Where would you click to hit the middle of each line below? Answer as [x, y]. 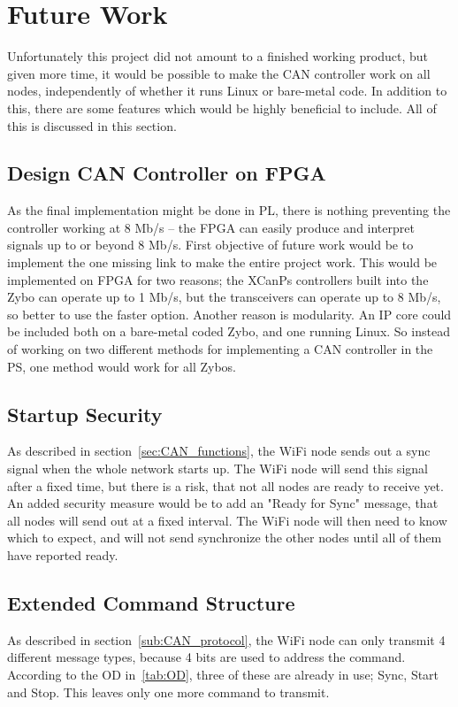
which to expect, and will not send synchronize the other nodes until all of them [225, 538]
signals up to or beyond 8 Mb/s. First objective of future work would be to [210, 245]
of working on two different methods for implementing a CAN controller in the [220, 349]
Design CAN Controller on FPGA [167, 173]
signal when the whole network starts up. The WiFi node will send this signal [218, 469]
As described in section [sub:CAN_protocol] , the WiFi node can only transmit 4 [226, 639]
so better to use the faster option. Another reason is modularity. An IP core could [229, 314]
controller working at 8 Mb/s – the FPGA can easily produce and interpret [211, 227]
